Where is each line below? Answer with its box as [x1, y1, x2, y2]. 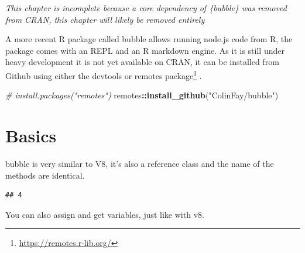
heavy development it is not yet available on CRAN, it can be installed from [5, 56, 279, 68]
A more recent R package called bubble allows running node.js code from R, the [5, 33, 293, 45]
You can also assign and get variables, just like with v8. [5, 208, 204, 220]
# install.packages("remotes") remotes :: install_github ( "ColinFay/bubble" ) [5, 89, 279, 101]
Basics [5, 124, 57, 147]
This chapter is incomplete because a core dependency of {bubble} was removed [5, 2, 287, 13]
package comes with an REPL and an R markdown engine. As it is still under [5, 44, 285, 56]
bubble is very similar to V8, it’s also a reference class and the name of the [5, 157, 274, 169]
